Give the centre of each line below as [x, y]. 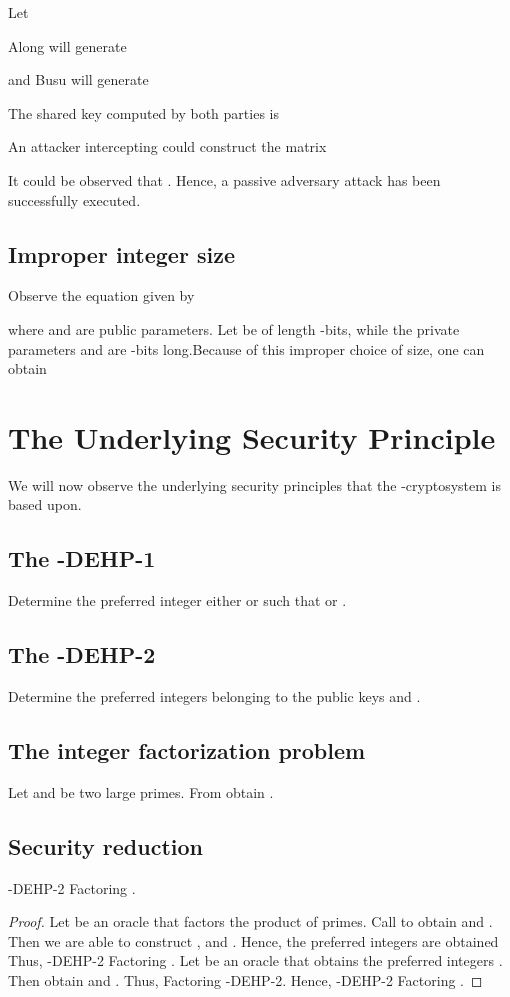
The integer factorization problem [187, 750]
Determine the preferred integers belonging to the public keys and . [214, 696]
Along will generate [67, 45]
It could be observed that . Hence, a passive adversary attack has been [224, 179]
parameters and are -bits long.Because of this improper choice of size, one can [246, 348]
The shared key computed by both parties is [143, 112]
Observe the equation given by [101, 295]
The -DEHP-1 [82, 558]
